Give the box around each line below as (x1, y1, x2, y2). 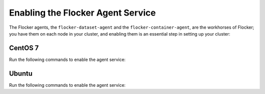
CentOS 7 (9, 44, 39, 52)
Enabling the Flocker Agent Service (9, 7, 156, 18)
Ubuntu (9, 69, 33, 77)
